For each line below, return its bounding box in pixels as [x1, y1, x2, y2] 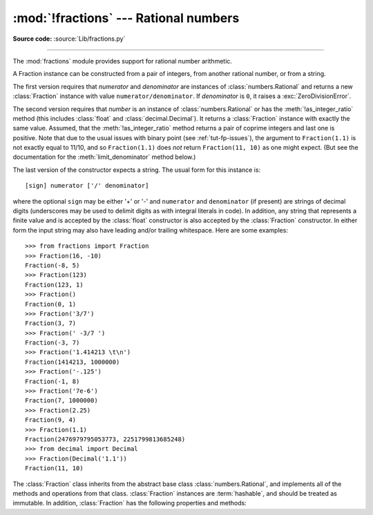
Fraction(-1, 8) [25, 377, 80, 385]
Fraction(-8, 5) [25, 261, 80, 269]
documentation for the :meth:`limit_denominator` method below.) [12, 153, 196, 162]
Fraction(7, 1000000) [25, 397, 98, 405]
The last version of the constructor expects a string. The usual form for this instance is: [12, 166, 261, 174]
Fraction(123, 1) [25, 280, 84, 289]
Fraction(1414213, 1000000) [25, 358, 120, 366]
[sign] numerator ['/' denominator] [25, 182, 149, 190]
